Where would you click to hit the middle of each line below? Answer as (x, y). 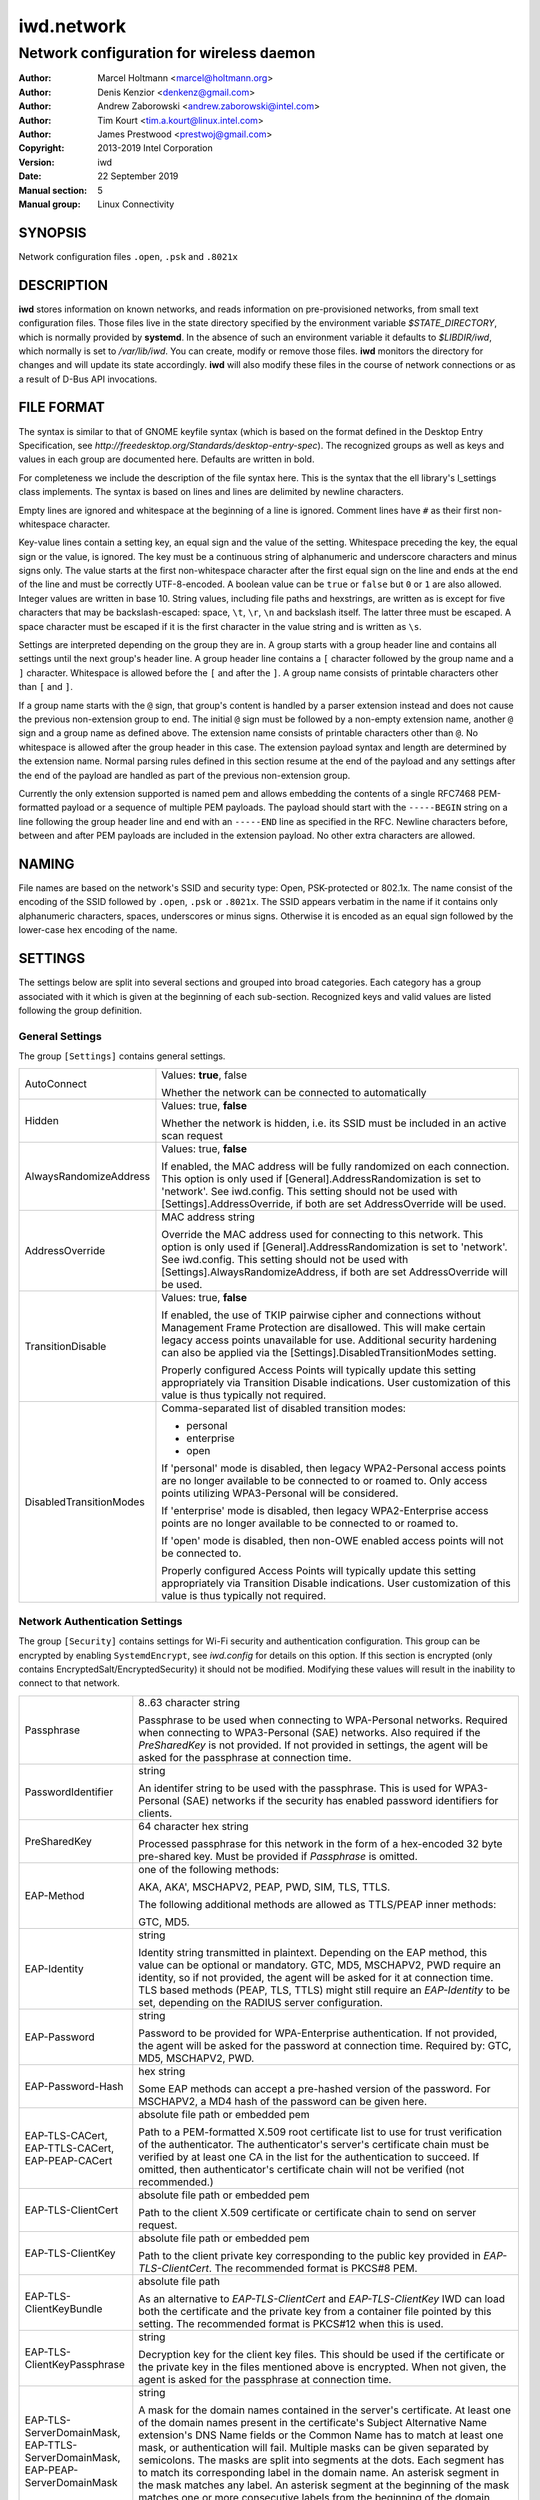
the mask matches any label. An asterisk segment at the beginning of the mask (324, 2485)
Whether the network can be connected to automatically (294, 1093)
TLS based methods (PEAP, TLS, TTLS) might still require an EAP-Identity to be (324, 1990)
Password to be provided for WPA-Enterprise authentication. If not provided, (318, 2033)
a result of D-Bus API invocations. (88, 379)
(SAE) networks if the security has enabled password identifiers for (340, 1800)
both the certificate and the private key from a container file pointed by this (315, 2311)
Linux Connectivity (136, 204)
